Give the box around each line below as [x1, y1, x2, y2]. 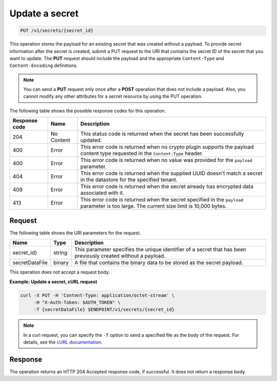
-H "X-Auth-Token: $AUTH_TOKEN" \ [33, 299, 121, 305]
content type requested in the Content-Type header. [80, 150, 204, 157]
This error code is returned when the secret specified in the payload [80, 196, 244, 203]
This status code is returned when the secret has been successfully [80, 130, 244, 137]
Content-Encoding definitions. [9, 62, 78, 69]
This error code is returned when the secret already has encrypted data [80, 183, 254, 190]
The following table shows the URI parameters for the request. [9, 229, 141, 236]
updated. [80, 137, 102, 144]
